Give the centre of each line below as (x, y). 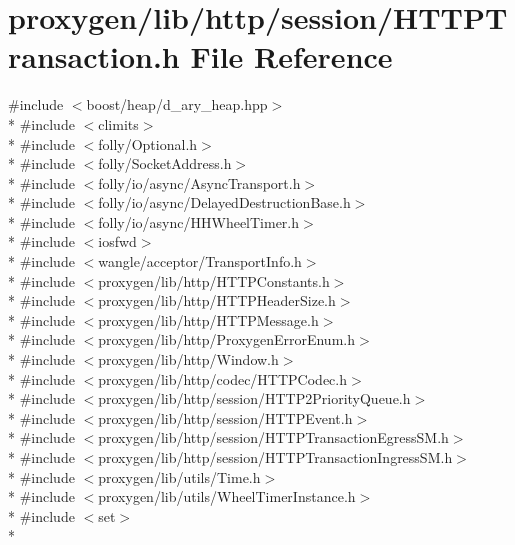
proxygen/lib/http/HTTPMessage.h (208, 319)
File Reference (291, 56)
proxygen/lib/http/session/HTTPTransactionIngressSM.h (275, 457)
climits (118, 123)
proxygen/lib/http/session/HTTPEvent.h (225, 417)
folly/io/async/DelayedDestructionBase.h (224, 202)
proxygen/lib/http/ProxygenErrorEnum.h (226, 339)
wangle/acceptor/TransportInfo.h (200, 261)
